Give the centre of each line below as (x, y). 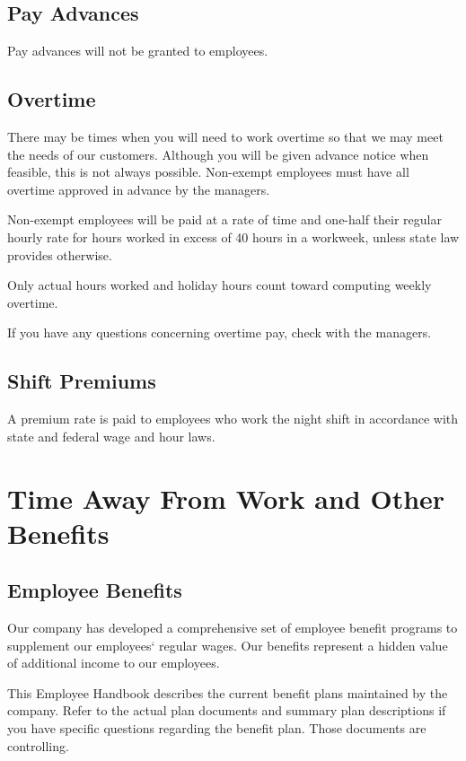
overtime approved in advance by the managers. (139, 189)
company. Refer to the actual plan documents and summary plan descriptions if (227, 710)
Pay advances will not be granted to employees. (138, 51)
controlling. (38, 745)
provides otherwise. (60, 254)
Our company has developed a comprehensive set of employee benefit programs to (233, 628)
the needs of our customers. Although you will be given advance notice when (218, 154)
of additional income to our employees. (114, 663)
